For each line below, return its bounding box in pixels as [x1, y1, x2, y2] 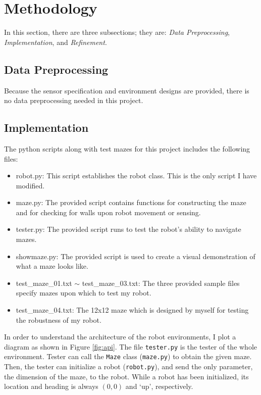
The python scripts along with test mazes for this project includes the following [4, 143, 250, 154]
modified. [16, 180, 45, 190]
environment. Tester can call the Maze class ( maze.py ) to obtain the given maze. [4, 351, 252, 362]
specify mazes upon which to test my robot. [16, 287, 151, 298]
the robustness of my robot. [16, 314, 101, 325]
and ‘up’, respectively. [125, 381, 193, 391]
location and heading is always [4, 381, 98, 391]
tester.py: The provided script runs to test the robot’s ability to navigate [16, 224, 241, 234]
